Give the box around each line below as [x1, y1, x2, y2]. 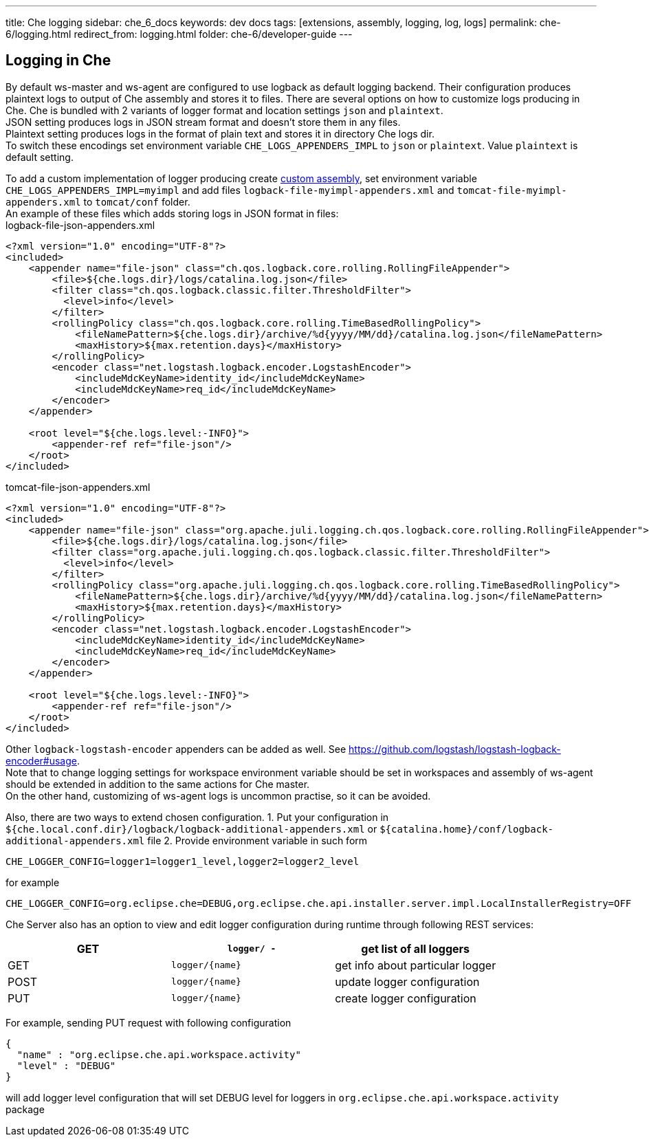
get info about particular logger [335, 958, 496, 972]
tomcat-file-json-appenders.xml [5, 481, 151, 493]
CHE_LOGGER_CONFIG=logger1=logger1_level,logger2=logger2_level [5, 855, 360, 867]
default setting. [5, 151, 74, 163]
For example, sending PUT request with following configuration [5, 1016, 291, 1029]
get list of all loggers [361, 941, 470, 956]
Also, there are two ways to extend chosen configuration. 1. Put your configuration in [5, 811, 389, 823]
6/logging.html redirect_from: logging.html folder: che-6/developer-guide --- [5, 28, 353, 40]
